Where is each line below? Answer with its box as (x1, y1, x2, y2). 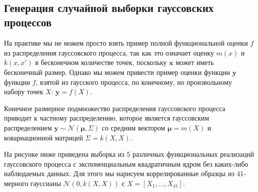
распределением (4, 122, 52, 132)
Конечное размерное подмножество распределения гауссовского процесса (4, 103, 226, 113)
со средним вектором (102, 122, 165, 132)
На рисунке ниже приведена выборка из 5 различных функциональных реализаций (4, 149, 254, 159)
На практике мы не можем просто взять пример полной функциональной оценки (4, 38, 248, 48)
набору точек (4, 86, 43, 97)
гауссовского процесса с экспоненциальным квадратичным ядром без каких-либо (4, 158, 249, 169)
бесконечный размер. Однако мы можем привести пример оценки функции (4, 66, 230, 77)
